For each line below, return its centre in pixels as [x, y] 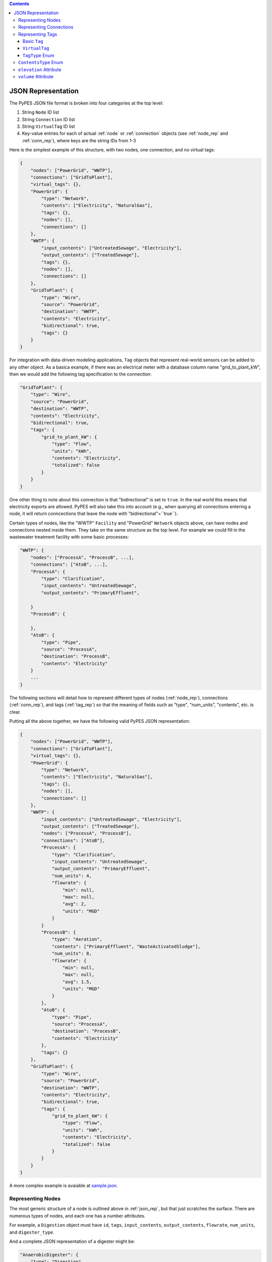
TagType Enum [39, 55]
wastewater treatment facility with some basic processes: [69, 537]
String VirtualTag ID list [48, 126]
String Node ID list [41, 112]
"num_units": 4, [72, 876]
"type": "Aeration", [77, 939]
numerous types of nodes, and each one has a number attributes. [77, 1216]
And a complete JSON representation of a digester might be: [72, 1241]
